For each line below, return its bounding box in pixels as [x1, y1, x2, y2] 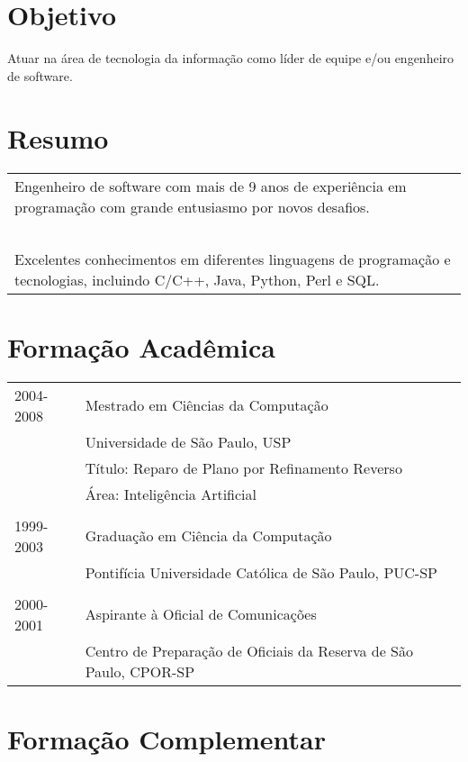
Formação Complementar [7, 720, 327, 757]
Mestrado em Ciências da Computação [85, 395, 328, 416]
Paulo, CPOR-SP [85, 660, 195, 682]
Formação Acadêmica [7, 328, 275, 365]
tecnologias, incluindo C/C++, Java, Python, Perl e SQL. [14, 268, 380, 290]
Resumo [7, 119, 109, 156]
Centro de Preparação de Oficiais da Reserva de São [85, 640, 413, 661]
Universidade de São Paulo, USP [85, 431, 292, 452]
